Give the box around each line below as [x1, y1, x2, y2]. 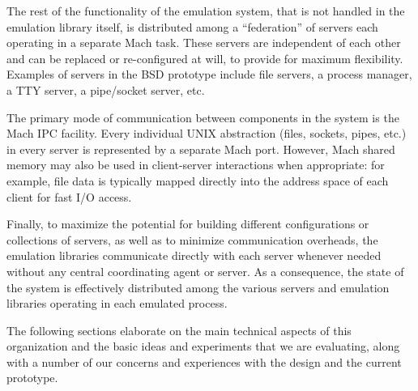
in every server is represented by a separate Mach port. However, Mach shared [6, 140, 395, 157]
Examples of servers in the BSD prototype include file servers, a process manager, [6, 66, 412, 83]
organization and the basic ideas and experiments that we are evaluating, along [6, 338, 400, 355]
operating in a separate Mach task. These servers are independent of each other [6, 34, 401, 51]
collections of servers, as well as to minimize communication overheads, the [6, 231, 378, 248]
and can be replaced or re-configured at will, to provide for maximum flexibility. [6, 49, 403, 66]
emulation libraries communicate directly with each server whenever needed [6, 247, 382, 264]
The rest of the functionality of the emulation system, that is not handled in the [6, 2, 405, 19]
